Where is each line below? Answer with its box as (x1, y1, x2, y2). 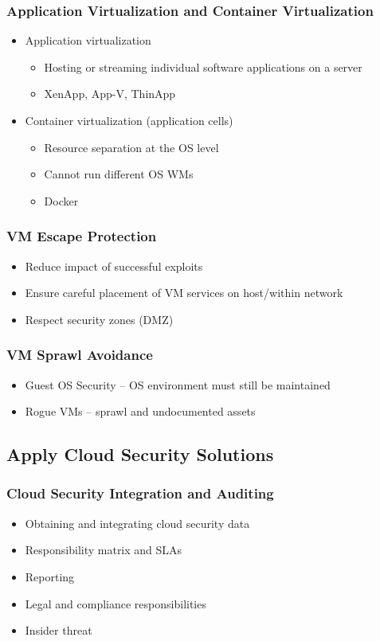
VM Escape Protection (6, 226, 157, 246)
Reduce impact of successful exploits (25, 257, 203, 274)
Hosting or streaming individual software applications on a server (44, 58, 362, 75)
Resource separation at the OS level (44, 139, 219, 155)
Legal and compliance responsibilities (25, 595, 206, 612)
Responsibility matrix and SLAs (25, 541, 182, 558)
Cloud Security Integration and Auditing (6, 483, 274, 503)
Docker (44, 192, 79, 209)
